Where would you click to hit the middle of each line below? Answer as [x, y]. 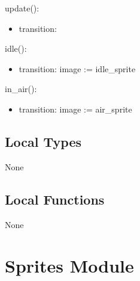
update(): [22, 8]
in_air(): [21, 89]
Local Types [43, 141]
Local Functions [55, 199]
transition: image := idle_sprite [77, 68]
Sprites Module [69, 266]
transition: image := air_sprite [75, 109]
